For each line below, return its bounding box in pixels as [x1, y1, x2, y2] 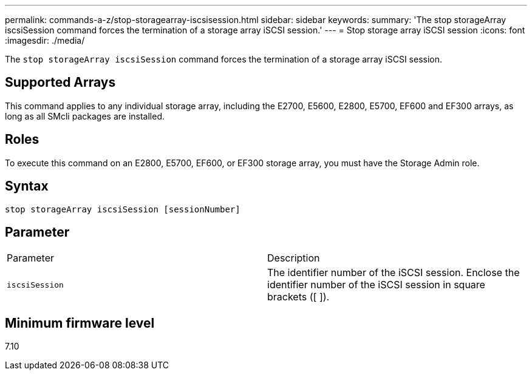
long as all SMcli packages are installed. [5, 110, 165, 121]
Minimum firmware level [5, 315, 155, 331]
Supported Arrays [5, 75, 116, 90]
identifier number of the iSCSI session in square [267, 279, 485, 291]
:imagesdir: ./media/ [5, 35, 85, 46]
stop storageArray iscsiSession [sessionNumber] [5, 204, 240, 214]
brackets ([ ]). [267, 291, 330, 303]
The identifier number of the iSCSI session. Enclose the [267, 266, 520, 279]
